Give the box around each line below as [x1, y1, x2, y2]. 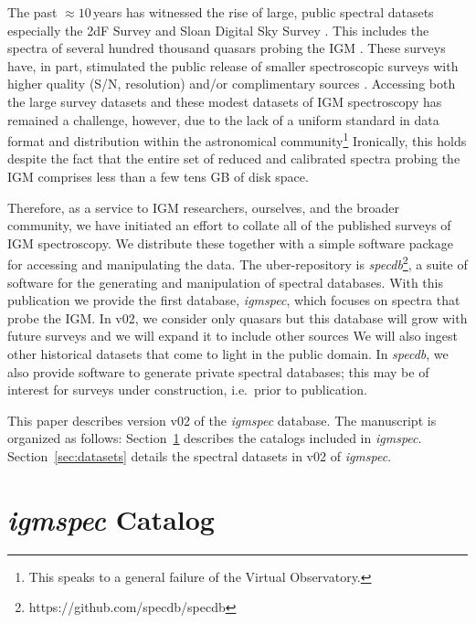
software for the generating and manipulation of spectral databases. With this [7, 272, 443, 291]
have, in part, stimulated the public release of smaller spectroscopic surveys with [7, 56, 459, 75]
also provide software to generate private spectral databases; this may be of [7, 362, 429, 381]
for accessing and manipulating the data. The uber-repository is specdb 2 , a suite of [7, 252, 468, 274]
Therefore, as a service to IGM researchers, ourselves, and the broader [7, 197, 400, 216]
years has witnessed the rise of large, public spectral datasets [93, 3, 434, 21]
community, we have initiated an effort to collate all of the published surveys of [7, 216, 451, 235]
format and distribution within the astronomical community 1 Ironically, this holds [7, 129, 467, 150]
